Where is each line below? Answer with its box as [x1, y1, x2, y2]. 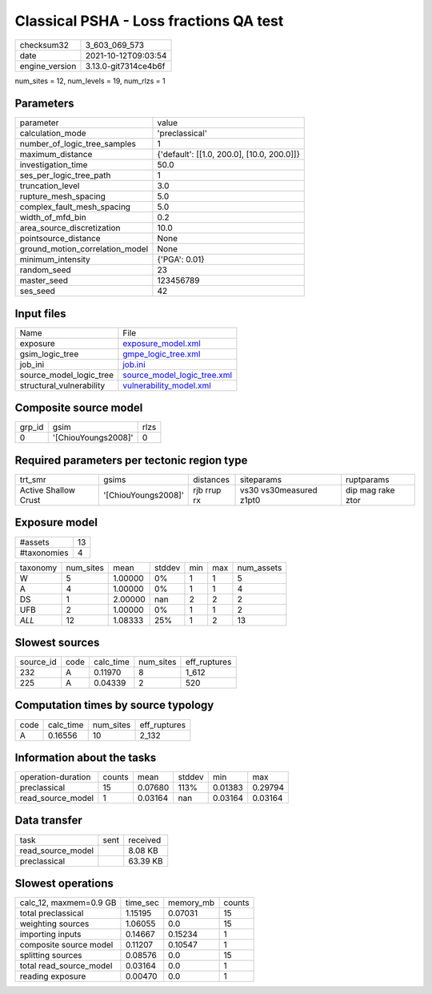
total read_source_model [19, 960, 113, 972]
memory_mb [168, 897, 215, 908]
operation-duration [19, 771, 91, 783]
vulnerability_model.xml [122, 380, 211, 391]
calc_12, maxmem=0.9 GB [19, 897, 117, 908]
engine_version [19, 60, 77, 71]
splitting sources [19, 950, 83, 961]
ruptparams [345, 474, 390, 485]
